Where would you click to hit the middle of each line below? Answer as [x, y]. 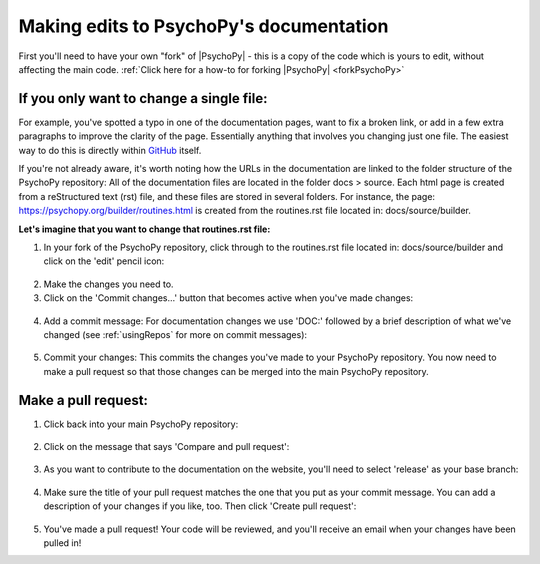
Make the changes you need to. [108, 284]
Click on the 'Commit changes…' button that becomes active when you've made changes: [228, 298]
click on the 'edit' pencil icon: [104, 261]
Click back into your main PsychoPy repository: [141, 424]
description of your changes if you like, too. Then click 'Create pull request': [200, 506]
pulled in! [62, 542]
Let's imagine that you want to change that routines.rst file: [144, 229]
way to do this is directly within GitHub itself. [110, 150]
